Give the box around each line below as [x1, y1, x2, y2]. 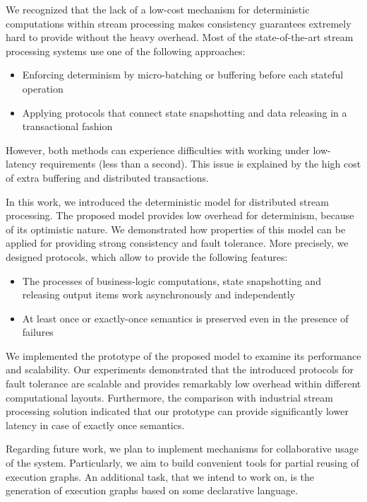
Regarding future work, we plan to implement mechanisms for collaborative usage [6, 441, 359, 456]
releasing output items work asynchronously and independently [22, 287, 296, 302]
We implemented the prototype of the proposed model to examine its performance [6, 348, 361, 363]
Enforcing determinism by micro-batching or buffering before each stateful [22, 67, 344, 82]
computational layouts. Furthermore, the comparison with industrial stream [6, 390, 333, 404]
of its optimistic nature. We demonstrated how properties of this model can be [6, 221, 346, 236]
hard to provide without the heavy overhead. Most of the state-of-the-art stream [6, 30, 354, 45]
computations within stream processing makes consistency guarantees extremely [6, 16, 351, 30]
